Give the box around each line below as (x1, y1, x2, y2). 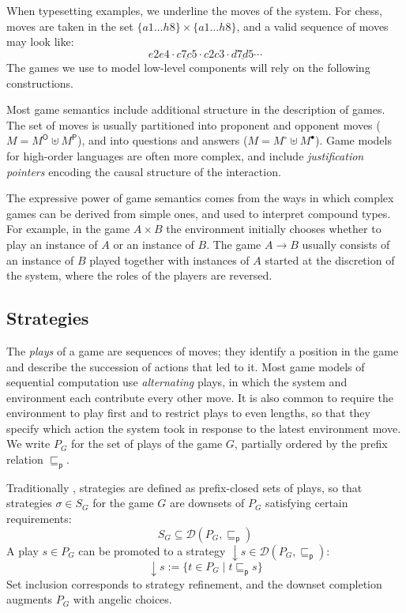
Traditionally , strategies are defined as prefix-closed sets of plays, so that (6, 479, 363, 495)
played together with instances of (89, 251, 250, 268)
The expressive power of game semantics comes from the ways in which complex (6, 190, 394, 206)
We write (6, 435, 51, 452)
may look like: (6, 33, 74, 50)
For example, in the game (6, 220, 130, 237)
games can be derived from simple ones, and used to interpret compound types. (6, 205, 391, 221)
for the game (92, 495, 154, 511)
